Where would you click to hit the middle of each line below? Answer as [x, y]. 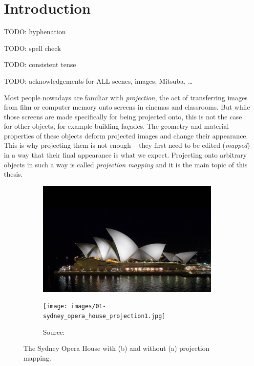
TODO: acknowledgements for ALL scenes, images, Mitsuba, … [98, 80]
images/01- [88, 307]
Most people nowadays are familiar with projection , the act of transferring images [126, 97]
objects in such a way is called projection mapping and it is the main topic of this [126, 164]
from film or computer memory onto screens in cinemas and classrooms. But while [127, 107]
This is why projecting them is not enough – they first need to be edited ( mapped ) [127, 145]
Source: [54, 332]
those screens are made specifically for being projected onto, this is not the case [123, 116]
